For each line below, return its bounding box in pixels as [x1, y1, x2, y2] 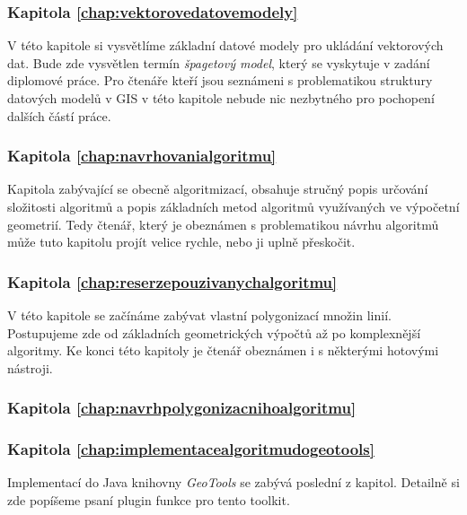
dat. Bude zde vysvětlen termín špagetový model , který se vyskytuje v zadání [7, 53, 430, 72]
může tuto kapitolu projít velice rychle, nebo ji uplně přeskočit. [7, 232, 356, 251]
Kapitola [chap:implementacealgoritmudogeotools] [7, 438, 374, 460]
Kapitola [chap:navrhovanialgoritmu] [7, 144, 277, 167]
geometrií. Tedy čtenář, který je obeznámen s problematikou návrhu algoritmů [7, 214, 439, 233]
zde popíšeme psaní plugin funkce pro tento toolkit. [7, 491, 290, 510]
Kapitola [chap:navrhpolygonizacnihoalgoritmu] [7, 397, 357, 419]
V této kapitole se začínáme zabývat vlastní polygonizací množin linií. [7, 306, 392, 324]
